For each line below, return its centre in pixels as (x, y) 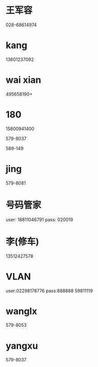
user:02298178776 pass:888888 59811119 (49, 291)
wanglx (21, 311)
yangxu (22, 346)
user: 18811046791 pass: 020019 (39, 220)
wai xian (23, 80)
